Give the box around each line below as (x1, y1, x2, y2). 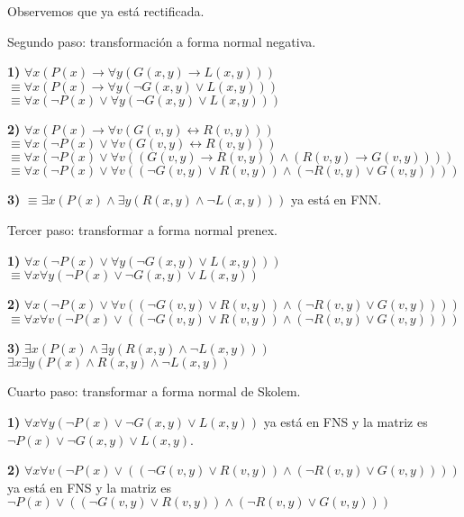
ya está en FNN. (291, 190, 382, 209)
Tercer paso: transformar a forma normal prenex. (7, 220, 277, 239)
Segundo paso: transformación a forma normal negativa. (7, 32, 316, 50)
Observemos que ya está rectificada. (7, 2, 205, 20)
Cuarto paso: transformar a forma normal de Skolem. (7, 382, 301, 401)
